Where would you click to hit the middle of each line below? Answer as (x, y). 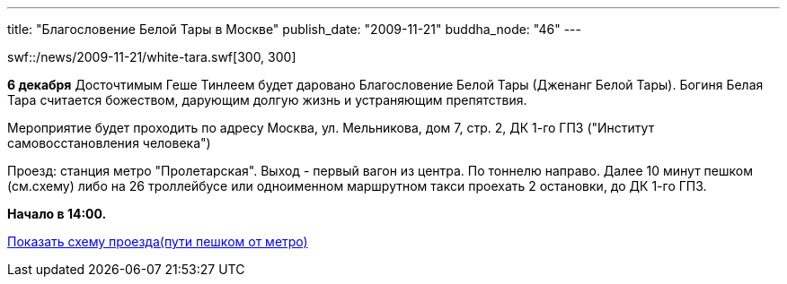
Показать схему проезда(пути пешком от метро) (158, 241)
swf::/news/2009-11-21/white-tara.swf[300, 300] (152, 57)
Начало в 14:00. (57, 214)
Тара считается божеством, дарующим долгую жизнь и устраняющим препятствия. (267, 100)
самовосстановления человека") (109, 143)
